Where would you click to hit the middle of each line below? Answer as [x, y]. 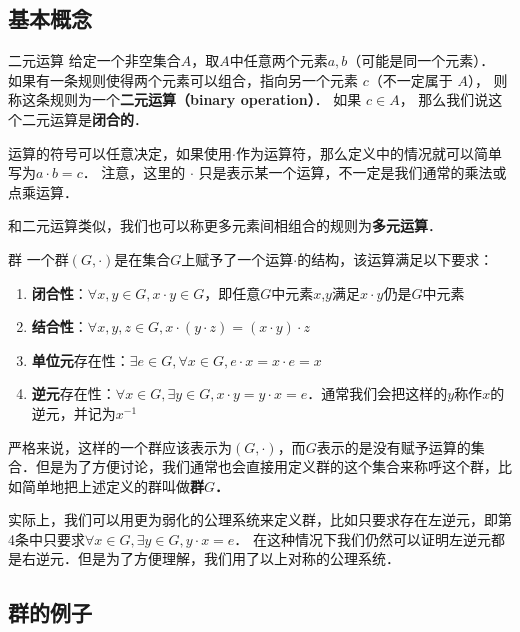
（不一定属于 [410, 79]
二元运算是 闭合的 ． [84, 118]
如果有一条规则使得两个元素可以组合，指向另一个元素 [183, 79]
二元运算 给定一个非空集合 [94, 60]
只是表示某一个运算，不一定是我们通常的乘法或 [352, 172]
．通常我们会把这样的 [377, 393]
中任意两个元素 [278, 60]
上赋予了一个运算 [237, 258]
